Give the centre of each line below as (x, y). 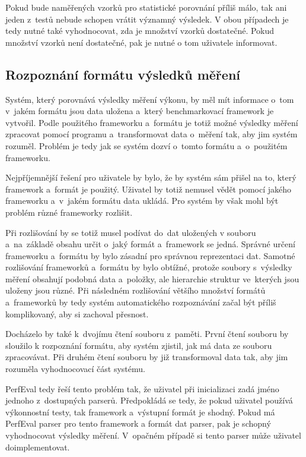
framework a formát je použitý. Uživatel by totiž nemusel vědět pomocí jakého (149, 189)
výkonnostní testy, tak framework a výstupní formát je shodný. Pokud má (140, 412)
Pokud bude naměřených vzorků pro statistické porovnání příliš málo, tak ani (146, 7)
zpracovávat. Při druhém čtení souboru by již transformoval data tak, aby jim (147, 357)
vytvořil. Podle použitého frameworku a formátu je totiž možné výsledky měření (152, 122)
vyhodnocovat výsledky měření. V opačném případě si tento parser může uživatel (153, 435)
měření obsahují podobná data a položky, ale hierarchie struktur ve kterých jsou (152, 278)
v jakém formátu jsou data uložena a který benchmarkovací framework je (140, 111)
